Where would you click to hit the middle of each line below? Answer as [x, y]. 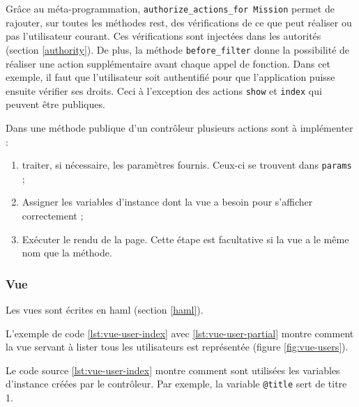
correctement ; [53, 215]
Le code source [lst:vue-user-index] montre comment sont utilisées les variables [173, 370]
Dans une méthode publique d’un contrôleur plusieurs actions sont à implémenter [179, 127]
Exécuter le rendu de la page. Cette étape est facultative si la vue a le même [185, 239]
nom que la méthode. [67, 253]
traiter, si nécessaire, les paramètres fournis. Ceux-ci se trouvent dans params [187, 165]
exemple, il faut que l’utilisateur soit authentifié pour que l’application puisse [170, 77]
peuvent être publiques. [55, 104]
